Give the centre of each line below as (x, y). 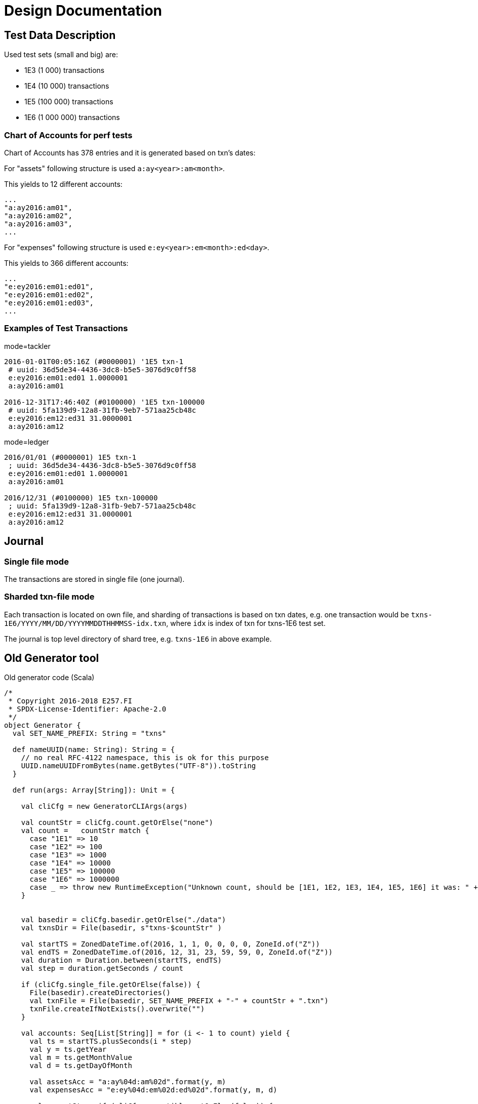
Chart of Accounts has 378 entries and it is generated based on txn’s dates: (130, 152)
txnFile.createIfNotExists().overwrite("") (117, 1009)
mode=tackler (27, 346)
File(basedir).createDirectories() (100, 993)
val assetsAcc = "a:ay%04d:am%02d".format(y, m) (128, 1082)
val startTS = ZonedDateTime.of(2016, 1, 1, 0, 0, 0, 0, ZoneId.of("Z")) (170, 944)
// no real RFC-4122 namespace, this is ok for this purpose (145, 758)
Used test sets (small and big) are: (61, 55)
